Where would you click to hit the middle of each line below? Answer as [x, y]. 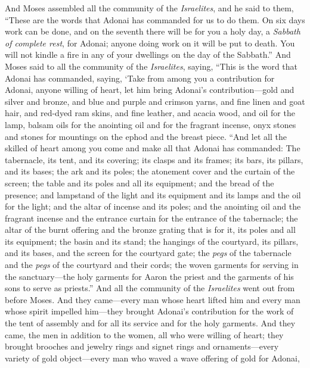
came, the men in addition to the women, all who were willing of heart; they [144, 334]
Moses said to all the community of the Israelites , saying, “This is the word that [151, 66]
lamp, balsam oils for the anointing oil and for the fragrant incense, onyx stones [151, 124]
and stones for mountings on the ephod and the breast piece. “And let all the [146, 136]
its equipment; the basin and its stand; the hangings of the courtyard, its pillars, [152, 241]
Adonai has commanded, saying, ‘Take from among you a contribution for [140, 78]
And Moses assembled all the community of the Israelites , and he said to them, [149, 8]
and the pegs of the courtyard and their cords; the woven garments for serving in [152, 265]
